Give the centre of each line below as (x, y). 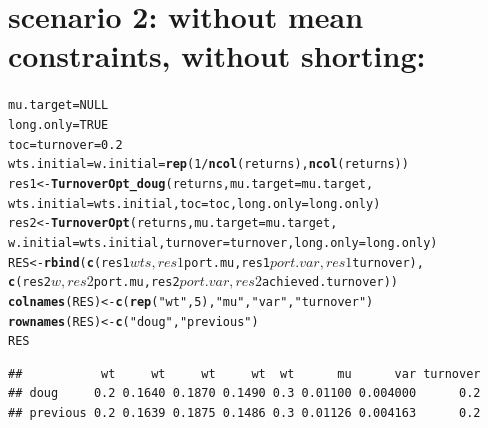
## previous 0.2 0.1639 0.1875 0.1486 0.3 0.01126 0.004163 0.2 (244, 413)
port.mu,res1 (227, 262)
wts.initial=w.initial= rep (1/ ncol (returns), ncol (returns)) (208, 164)
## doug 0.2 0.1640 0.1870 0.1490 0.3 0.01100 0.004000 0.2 (244, 393)
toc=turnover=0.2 (65, 144)
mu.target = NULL (58, 105)
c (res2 (29, 282)
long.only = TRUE (58, 124)
